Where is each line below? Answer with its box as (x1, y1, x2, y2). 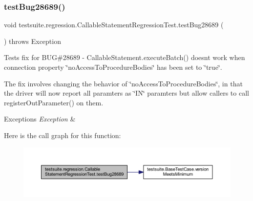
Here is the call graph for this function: (4, 130, 121, 140)
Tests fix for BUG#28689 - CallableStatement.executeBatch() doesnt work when (4, 52, 245, 62)
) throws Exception (4, 36, 61, 46)
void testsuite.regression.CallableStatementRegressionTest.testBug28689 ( (4, 20, 224, 30)
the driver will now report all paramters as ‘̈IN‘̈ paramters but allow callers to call (4, 88, 249, 98)
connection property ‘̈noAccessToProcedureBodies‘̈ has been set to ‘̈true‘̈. (4, 62, 222, 72)
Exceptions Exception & (4, 114, 76, 124)
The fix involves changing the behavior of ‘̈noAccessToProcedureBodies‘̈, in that (4, 78, 243, 88)
